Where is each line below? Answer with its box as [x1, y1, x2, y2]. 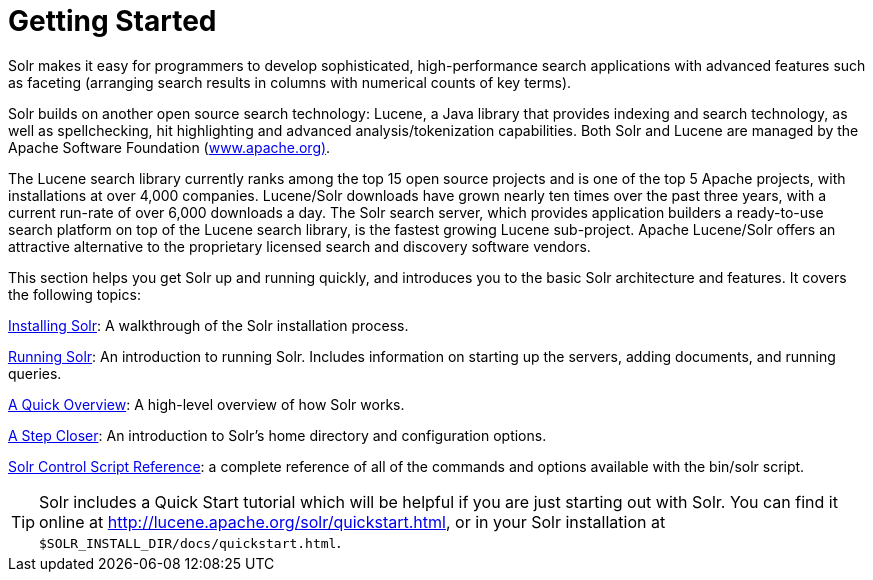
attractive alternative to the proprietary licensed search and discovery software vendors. [8, 237, 591, 255]
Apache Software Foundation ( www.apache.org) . [8, 138, 331, 156]
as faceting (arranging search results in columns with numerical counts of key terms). [8, 73, 572, 91]
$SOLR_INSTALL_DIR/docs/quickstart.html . [39, 531, 342, 552]
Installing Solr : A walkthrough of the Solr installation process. [8, 316, 409, 334]
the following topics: [8, 285, 141, 303]
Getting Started [8, 4, 217, 38]
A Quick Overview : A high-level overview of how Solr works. [8, 395, 405, 413]
